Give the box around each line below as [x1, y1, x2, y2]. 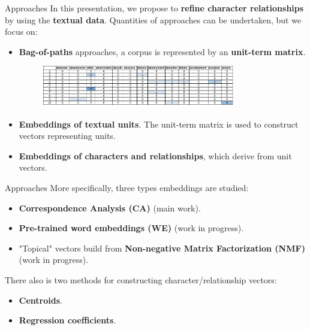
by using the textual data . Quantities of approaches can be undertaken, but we [5, 13, 302, 26]
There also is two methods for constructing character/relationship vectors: [5, 273, 277, 286]
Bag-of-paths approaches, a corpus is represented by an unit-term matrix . [19, 45, 306, 57]
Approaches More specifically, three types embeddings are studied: [5, 181, 249, 194]
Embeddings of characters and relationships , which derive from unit [19, 149, 292, 162]
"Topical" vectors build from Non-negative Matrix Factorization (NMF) [19, 241, 305, 254]
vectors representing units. [19, 129, 116, 142]
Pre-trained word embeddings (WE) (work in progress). [19, 222, 244, 234]
